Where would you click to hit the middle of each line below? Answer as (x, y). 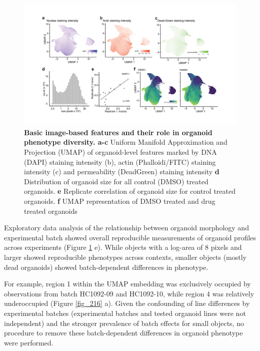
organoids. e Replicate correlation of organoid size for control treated (130, 191)
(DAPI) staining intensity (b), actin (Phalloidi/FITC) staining (120, 161)
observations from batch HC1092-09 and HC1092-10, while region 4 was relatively (129, 293)
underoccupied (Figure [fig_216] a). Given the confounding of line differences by (127, 303)
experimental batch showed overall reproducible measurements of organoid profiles (130, 237)
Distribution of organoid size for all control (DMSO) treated (116, 181)
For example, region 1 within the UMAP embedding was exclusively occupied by (127, 284)
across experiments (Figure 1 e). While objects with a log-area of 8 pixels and (123, 247)
